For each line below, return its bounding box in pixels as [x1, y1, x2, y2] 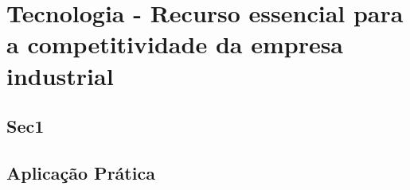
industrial [6, 59, 114, 91]
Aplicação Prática [6, 160, 155, 184]
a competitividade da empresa [6, 28, 344, 60]
